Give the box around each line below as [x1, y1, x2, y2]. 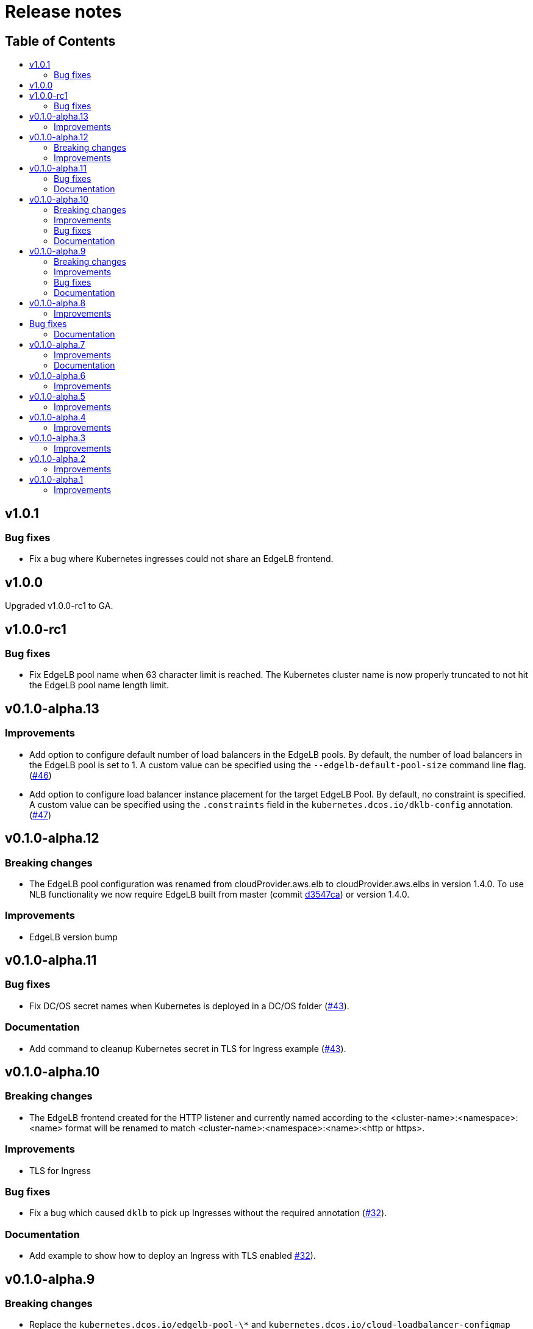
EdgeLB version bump [29, 931, 118, 942]
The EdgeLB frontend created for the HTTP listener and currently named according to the [29, 1112, 388, 1123]
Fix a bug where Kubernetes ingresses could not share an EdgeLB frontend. [29, 553, 334, 564]
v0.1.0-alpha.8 [29, 298, 86, 309]
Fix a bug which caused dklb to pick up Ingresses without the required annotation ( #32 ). [29, 1208, 387, 1219]
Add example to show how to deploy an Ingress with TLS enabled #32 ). [29, 1250, 316, 1261]
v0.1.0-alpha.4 [29, 412, 86, 423]
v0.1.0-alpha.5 [29, 391, 85, 402]
